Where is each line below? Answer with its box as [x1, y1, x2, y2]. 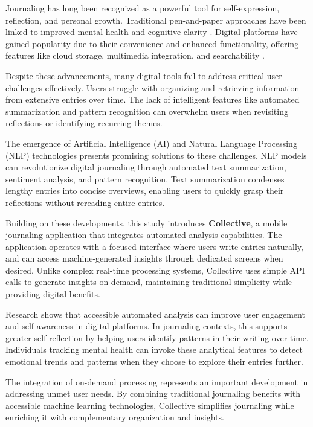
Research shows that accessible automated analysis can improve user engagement [5, 307, 305, 320]
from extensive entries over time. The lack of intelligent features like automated [5, 93, 300, 106]
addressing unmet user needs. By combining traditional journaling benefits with [5, 387, 301, 400]
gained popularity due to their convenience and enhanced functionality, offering [5, 37, 299, 50]
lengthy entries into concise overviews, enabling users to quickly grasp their [5, 184, 284, 197]
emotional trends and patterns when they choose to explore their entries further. [5, 355, 303, 368]
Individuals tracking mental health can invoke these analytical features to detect [5, 343, 303, 356]
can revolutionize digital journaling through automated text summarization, [5, 161, 286, 173]
